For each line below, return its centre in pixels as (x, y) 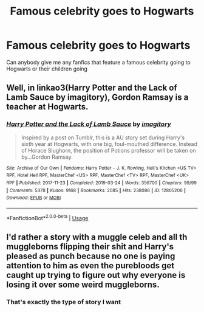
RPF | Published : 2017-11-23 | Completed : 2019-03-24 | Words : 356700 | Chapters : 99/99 (102, 183)
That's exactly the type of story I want (64, 302)
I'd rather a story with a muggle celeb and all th (97, 237)
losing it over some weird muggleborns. (83, 284)
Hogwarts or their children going (47, 69)
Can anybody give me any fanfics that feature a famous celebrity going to (99, 62)
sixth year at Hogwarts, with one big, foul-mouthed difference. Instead (109, 144)
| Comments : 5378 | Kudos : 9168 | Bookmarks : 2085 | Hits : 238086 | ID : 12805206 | (96, 190)
